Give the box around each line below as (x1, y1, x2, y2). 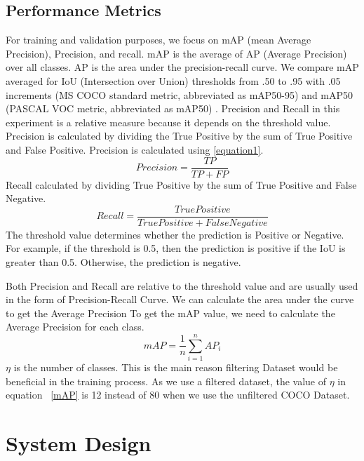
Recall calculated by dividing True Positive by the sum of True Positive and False (6, 177, 357, 192)
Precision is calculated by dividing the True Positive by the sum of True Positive (6, 128, 353, 143)
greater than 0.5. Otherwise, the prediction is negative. (6, 255, 241, 269)
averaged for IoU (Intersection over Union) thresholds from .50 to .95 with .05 (6, 73, 341, 88)
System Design (6, 429, 151, 457)
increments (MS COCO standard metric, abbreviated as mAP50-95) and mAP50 (6, 87, 353, 102)
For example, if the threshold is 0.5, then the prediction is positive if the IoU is (6, 241, 346, 255)
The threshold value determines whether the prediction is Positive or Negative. (6, 227, 344, 241)
